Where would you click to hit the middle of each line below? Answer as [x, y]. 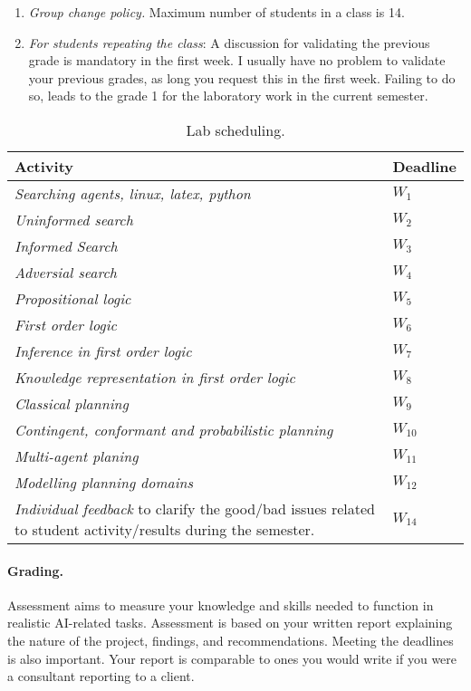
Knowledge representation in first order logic [155, 377]
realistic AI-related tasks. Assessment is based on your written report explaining [230, 623]
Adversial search [66, 272]
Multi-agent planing [77, 456]
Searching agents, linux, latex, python [133, 193]
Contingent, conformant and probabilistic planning [174, 429]
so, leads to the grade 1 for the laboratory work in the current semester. [228, 96]
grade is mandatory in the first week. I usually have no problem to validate [237, 60]
